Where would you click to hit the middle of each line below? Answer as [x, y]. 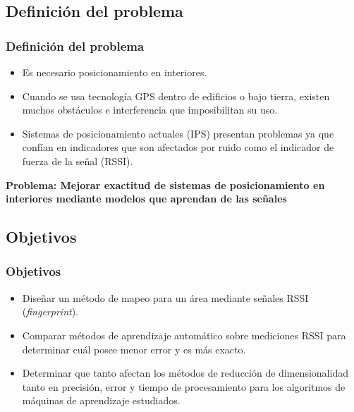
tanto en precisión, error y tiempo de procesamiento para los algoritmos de [184, 386]
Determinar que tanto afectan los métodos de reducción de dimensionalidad [185, 373]
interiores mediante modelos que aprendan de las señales [146, 199]
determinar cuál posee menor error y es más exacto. [134, 349]
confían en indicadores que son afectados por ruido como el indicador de [178, 147]
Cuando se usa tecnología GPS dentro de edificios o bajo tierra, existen [176, 96]
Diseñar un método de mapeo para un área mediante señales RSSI [165, 297]
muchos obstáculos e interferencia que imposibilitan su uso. [150, 110]
